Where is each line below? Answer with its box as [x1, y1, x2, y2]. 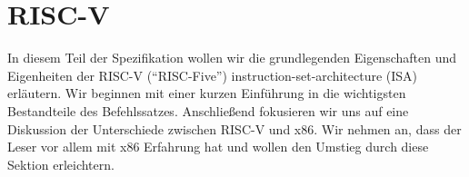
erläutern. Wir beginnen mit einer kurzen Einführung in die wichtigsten [7, 84, 406, 103]
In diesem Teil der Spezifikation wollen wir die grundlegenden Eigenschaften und [7, 48, 457, 67]
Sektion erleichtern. [7, 154, 115, 173]
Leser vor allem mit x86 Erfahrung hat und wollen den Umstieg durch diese [7, 137, 429, 156]
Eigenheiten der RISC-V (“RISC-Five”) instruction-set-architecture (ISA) [7, 65, 418, 84]
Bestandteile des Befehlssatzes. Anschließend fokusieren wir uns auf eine [7, 101, 409, 120]
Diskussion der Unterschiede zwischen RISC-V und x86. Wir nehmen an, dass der [7, 119, 462, 138]
